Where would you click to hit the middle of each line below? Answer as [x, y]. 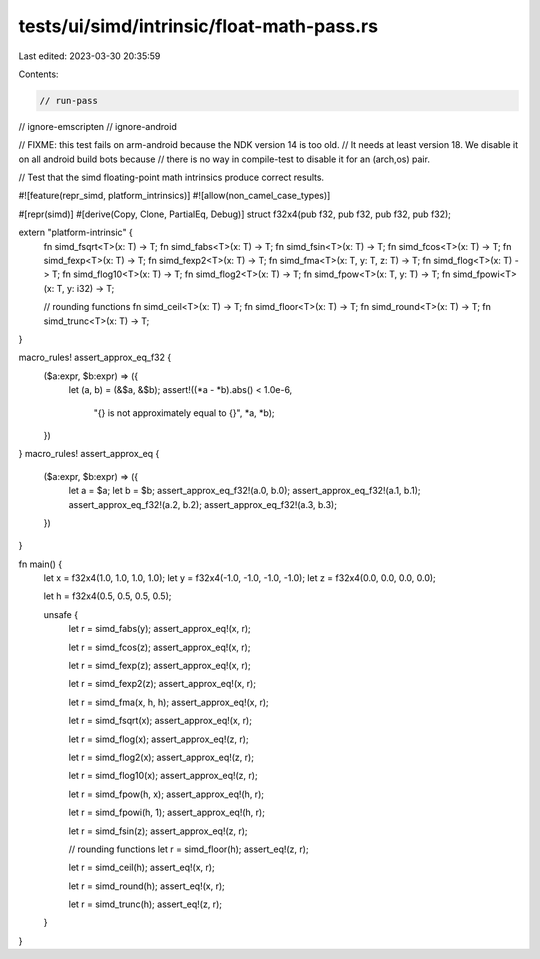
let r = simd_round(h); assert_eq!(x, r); [146, 886]
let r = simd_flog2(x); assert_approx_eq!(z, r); [161, 757]
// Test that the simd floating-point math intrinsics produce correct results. [171, 177]
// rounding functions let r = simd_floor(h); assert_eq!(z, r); [188, 849]
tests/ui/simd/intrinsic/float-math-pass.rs [198, 26]
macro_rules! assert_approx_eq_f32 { [95, 357]
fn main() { [40, 564]
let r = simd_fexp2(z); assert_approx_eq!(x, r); [162, 684]
